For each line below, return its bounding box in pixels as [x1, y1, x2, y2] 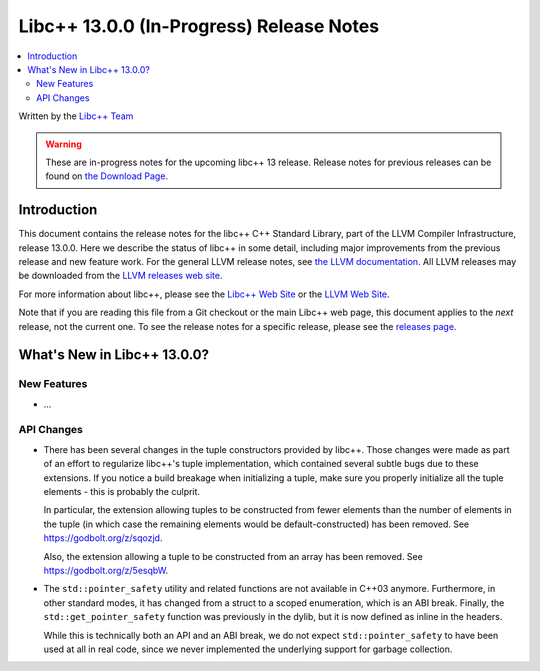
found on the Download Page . [45, 170, 169, 182]
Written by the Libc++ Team [18, 110, 134, 122]
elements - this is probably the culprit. [43, 486, 200, 497]
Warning [45, 138, 82, 150]
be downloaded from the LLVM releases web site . [18, 270, 223, 282]
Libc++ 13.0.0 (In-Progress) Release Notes [18, 15, 380, 37]
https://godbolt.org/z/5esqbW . [43, 564, 169, 576]
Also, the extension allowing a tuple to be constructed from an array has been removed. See [43, 550, 424, 562]
